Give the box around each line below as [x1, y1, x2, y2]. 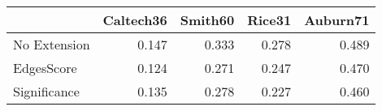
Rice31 [247, 11, 292, 29]
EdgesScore [13, 58, 77, 77]
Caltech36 [102, 11, 167, 29]
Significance [13, 82, 80, 100]
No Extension [13, 35, 90, 53]
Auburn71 [304, 11, 370, 29]
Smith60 [180, 11, 235, 29]
